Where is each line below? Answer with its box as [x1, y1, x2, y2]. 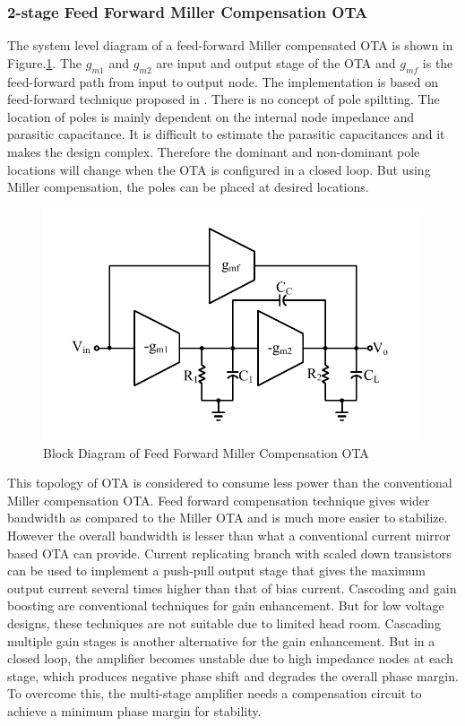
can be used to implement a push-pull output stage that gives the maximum [7, 561, 426, 580]
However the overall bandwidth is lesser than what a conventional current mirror [7, 526, 451, 545]
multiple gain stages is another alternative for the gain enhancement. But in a [7, 631, 435, 650]
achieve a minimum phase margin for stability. [7, 702, 262, 721]
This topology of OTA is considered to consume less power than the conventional [7, 473, 452, 492]
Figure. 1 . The [7, 53, 82, 72]
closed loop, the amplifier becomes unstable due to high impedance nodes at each [7, 649, 453, 668]
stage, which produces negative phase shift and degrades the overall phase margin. [7, 666, 459, 685]
